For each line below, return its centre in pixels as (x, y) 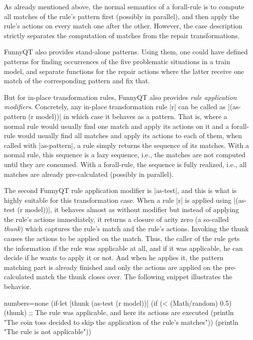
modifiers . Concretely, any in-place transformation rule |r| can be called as (115, 107)
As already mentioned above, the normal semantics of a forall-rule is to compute (124, 6)
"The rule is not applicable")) (48, 331)
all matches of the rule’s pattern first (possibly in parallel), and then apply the (122, 16)
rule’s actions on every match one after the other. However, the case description (123, 26)
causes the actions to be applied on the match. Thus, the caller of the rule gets (122, 238)
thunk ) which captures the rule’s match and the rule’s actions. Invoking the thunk (126, 229)
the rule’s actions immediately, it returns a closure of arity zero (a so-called (116, 219)
